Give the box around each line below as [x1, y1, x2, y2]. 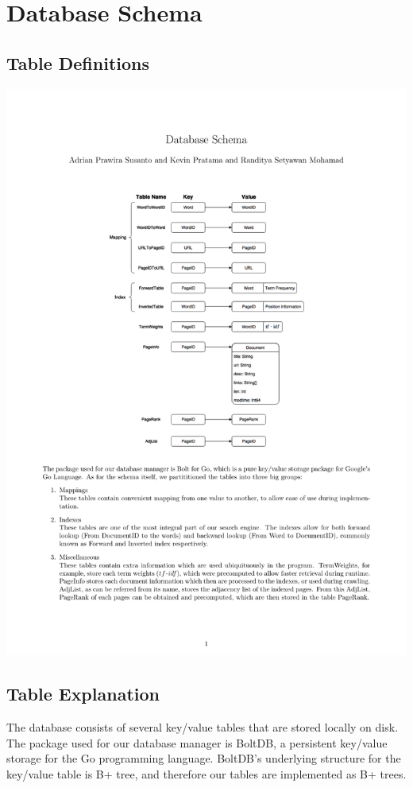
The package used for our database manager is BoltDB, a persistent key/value [6, 734, 388, 751]
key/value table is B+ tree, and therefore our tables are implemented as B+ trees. [6, 765, 407, 782]
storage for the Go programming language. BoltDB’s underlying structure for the [6, 750, 401, 767]
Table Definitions [6, 50, 149, 75]
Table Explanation [6, 681, 160, 706]
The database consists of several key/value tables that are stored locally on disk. [6, 719, 399, 736]
